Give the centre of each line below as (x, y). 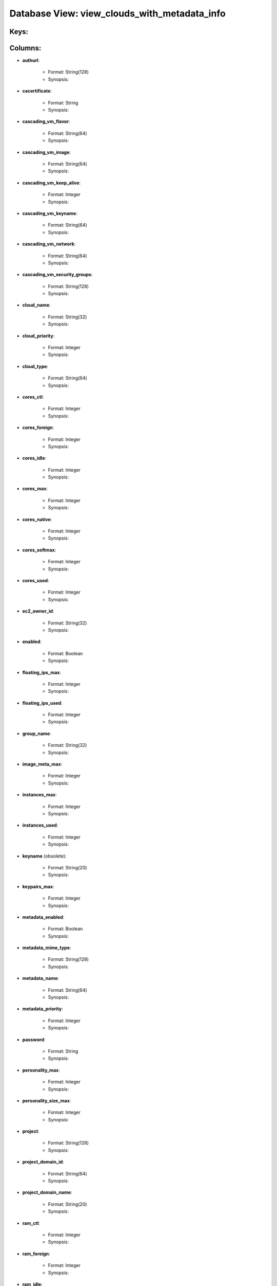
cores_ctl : (33, 397)
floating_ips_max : (42, 672)
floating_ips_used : (42, 703)
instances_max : (40, 795)
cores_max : (35, 489)
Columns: (25, 48)
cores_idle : (34, 458)
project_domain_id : (43, 1162)
